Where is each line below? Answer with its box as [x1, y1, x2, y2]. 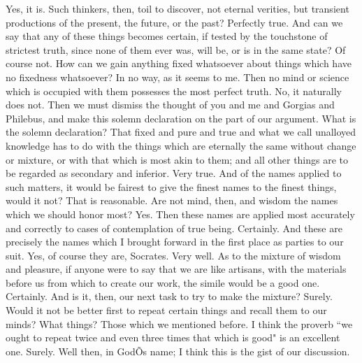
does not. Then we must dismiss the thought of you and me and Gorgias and [6, 97, 335, 112]
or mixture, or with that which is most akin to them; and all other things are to [6, 152, 349, 166]
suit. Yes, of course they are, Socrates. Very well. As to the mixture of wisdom [6, 248, 341, 262]
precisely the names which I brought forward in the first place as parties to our [6, 234, 344, 249]
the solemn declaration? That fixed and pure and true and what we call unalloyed [6, 124, 356, 139]
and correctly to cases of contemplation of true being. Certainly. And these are [6, 220, 342, 235]
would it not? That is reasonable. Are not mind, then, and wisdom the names [6, 193, 338, 208]
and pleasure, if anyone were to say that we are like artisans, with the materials [6, 262, 347, 276]
